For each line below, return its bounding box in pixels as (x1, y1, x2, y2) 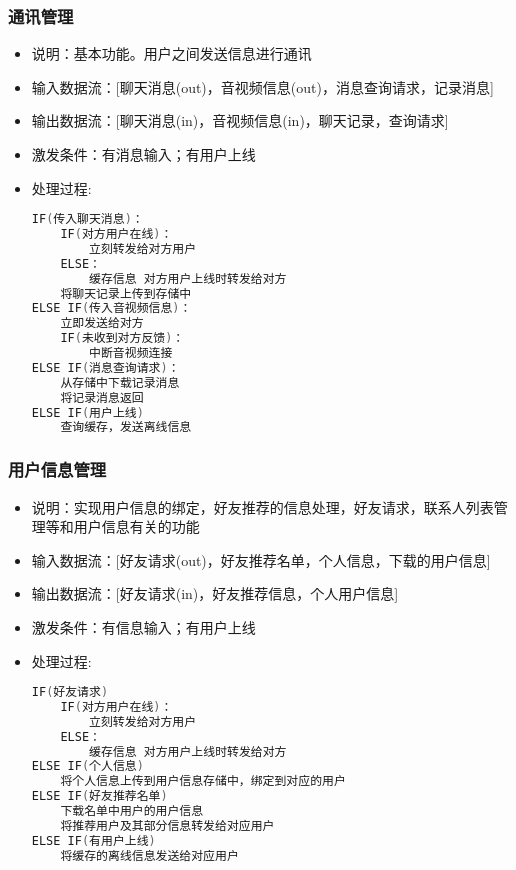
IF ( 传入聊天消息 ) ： (31, 212, 144, 227)
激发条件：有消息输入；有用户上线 (31, 144, 256, 164)
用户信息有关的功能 (73, 516, 200, 537)
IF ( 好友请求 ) (31, 685, 109, 700)
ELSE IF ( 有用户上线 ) (31, 833, 156, 848)
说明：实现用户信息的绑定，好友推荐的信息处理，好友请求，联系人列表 (31, 496, 494, 517)
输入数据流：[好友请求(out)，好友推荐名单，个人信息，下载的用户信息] (31, 549, 491, 570)
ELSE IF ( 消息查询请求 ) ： (31, 360, 180, 375)
